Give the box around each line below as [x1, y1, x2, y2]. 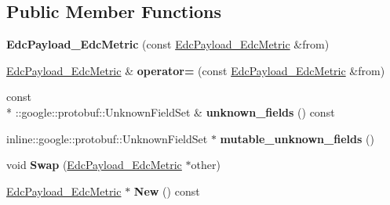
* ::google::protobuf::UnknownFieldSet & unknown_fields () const [6, 103, 335, 120]
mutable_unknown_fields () [220, 130, 374, 146]
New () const [133, 182, 200, 199]
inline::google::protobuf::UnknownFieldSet [6, 130, 208, 146]
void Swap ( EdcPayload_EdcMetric [6, 156, 182, 173]
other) [191, 156, 221, 173]
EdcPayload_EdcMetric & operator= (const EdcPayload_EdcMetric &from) [6, 62, 385, 78]
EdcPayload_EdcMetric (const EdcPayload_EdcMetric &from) [6, 36, 330, 52]
